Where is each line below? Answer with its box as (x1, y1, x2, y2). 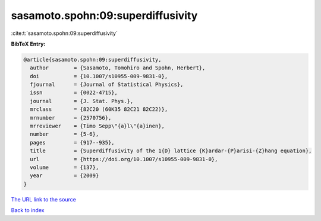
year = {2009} (30, 172, 99, 179)
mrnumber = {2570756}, (30, 114, 112, 121)
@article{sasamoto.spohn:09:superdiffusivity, (23, 56, 162, 63)
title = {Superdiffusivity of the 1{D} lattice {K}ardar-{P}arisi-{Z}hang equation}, (30, 148, 312, 154)
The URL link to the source (11, 196, 77, 203)
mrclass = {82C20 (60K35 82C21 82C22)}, (30, 106, 168, 113)
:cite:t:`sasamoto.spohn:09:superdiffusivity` (11, 30, 118, 37)
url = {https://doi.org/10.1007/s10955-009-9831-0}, (30, 156, 218, 162)
